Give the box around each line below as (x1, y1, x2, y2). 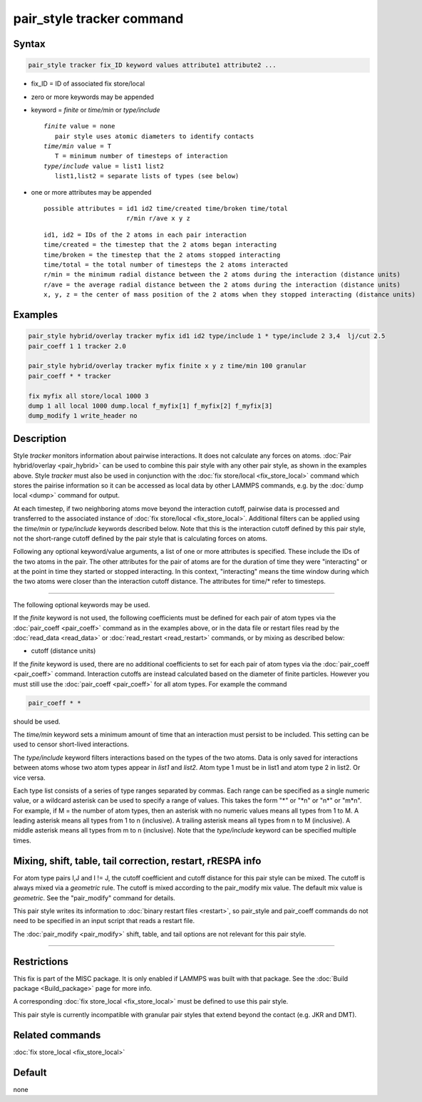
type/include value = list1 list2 (43, 162, 164, 170)
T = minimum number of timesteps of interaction (54, 152, 228, 160)
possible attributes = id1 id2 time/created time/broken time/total (43, 205, 288, 213)
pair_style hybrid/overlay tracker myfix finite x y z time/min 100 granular (28, 362, 307, 370)
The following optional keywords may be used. (13, 600, 150, 609)
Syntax (13, 38, 46, 50)
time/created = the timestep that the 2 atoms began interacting (43, 241, 277, 249)
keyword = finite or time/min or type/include (31, 105, 160, 114)
